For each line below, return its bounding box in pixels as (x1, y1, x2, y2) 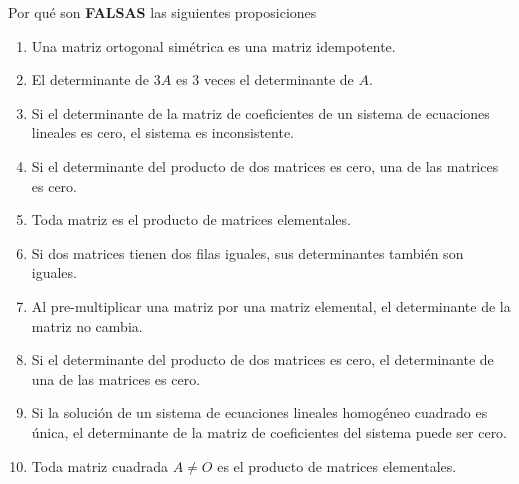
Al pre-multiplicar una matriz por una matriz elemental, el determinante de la (31, 295, 511, 316)
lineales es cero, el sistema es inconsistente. (31, 122, 295, 143)
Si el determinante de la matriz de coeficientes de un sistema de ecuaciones (31, 102, 490, 123)
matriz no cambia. (31, 315, 143, 336)
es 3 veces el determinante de (175, 69, 354, 90)
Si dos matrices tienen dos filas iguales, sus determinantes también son (31, 242, 464, 263)
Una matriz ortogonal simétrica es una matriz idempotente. (31, 35, 396, 56)
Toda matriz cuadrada (31, 455, 169, 476)
